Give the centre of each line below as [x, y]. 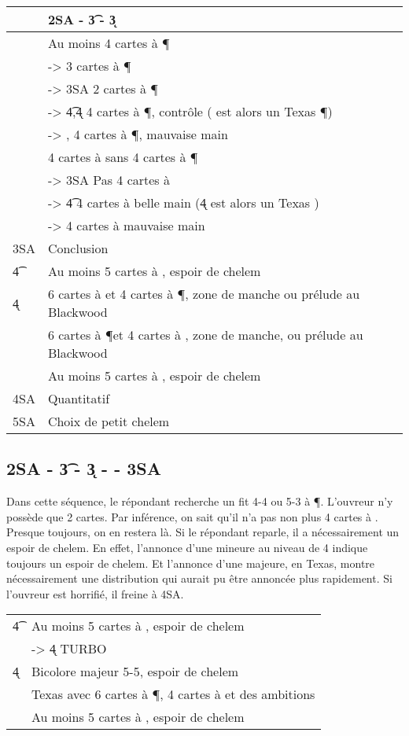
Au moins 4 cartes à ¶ [109, 43]
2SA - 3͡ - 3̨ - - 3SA [84, 468]
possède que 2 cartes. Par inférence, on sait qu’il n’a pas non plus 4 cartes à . [192, 516]
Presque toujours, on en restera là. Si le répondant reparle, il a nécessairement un [203, 532]
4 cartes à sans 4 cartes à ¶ [123, 157]
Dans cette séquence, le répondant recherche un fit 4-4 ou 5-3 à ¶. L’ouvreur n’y [200, 501]
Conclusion [78, 248]
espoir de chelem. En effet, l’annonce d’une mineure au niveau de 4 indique [187, 547]
